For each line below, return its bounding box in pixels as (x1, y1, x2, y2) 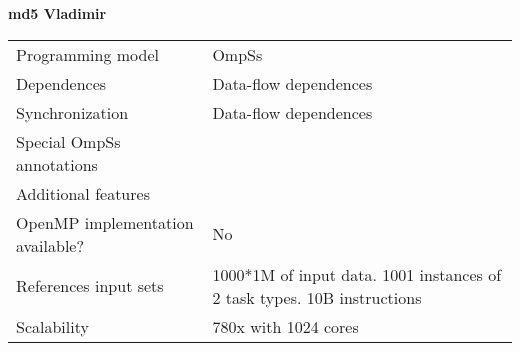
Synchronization (16, 100, 129, 124)
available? (16, 233, 85, 257)
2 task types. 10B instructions (212, 285, 422, 309)
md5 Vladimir (8, 3, 107, 24)
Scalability (16, 314, 89, 338)
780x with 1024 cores (212, 314, 359, 338)
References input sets (16, 274, 164, 298)
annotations (16, 152, 98, 176)
